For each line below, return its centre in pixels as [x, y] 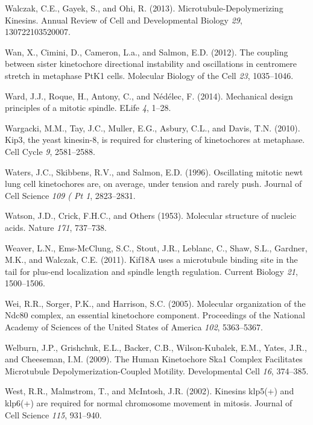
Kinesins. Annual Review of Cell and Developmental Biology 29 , [124, 20]
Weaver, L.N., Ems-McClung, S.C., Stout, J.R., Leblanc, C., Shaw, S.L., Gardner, [156, 247]
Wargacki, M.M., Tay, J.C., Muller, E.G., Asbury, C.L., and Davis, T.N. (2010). [153, 127]
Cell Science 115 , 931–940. [53, 414]
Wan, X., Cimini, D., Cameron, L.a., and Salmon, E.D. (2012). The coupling [147, 52]
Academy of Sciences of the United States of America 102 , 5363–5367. [134, 327]
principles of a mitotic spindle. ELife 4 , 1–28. [88, 108]
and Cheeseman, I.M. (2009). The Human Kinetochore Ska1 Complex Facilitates [154, 359]
